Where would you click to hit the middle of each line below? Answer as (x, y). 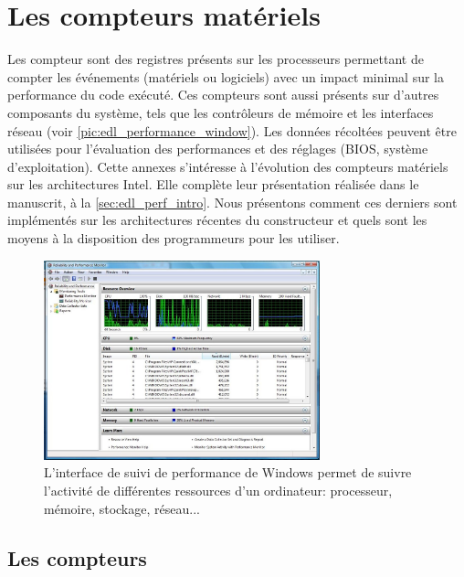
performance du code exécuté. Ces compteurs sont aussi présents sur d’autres (223, 95)
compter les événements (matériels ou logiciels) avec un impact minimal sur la (226, 76)
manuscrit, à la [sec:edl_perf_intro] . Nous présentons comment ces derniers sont (232, 202)
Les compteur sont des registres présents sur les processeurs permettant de (216, 59)
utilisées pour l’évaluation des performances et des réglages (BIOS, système (218, 149)
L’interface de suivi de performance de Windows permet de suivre (228, 472)
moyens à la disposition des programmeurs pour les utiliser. (174, 238)
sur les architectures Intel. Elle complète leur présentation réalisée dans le (213, 184)
